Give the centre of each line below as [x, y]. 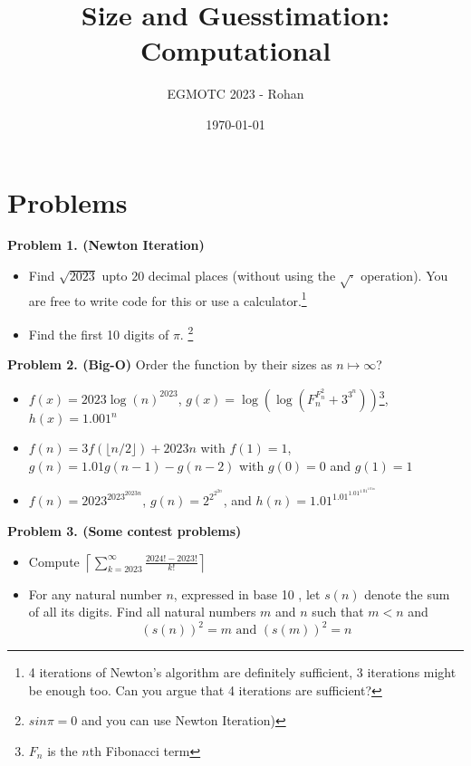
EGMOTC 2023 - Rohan [235, 94]
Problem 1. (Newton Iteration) [106, 245]
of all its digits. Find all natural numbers [142, 612]
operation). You [404, 276]
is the [62, 750]
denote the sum [407, 594]
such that [338, 612]
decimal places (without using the [242, 276]
